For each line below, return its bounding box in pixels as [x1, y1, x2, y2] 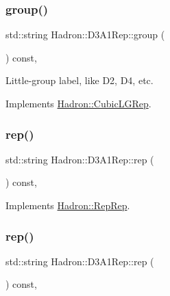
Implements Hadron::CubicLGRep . [5, 96, 151, 110]
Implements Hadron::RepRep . [5, 198, 130, 212]
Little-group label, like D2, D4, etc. [5, 73, 154, 88]
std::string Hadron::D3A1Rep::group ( [5, 27, 165, 42]
